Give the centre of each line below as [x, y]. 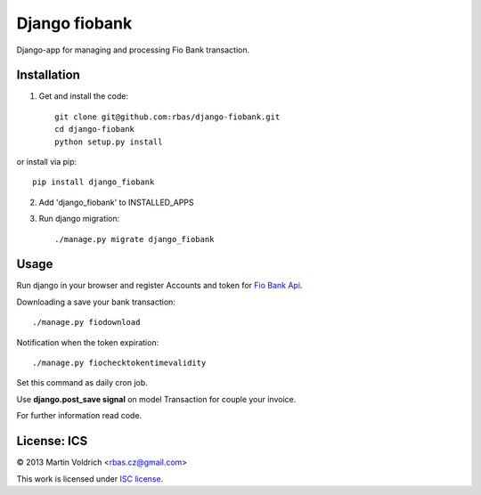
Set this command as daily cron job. [82, 383]
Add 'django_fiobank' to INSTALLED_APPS [117, 202]
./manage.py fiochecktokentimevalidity [119, 363]
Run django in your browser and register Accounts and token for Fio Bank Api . [159, 286]
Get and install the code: [84, 96]
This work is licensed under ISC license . [90, 479]
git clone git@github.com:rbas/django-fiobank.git [167, 117]
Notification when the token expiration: [88, 342]
